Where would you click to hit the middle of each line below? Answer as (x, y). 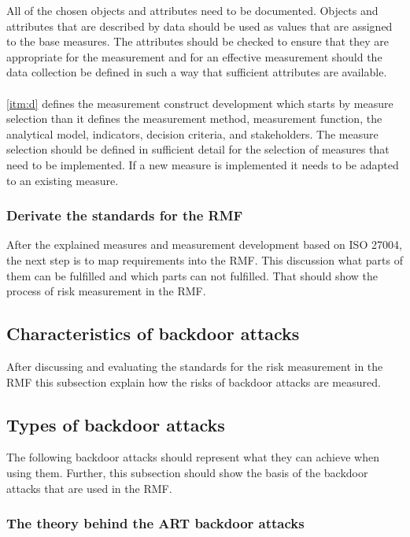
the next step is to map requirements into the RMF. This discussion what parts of (205, 259)
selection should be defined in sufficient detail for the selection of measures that (198, 149)
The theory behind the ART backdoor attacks (155, 523)
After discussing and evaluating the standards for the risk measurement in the (195, 366)
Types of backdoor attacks (116, 424)
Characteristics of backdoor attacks (153, 333)
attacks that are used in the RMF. (89, 488)
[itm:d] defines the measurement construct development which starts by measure (200, 103)
